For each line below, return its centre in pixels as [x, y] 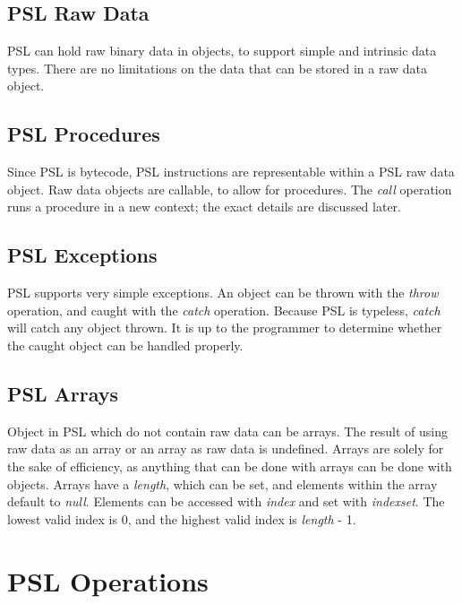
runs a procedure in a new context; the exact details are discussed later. [204, 207]
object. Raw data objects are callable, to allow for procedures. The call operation [230, 189]
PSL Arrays [63, 393]
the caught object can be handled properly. [125, 345]
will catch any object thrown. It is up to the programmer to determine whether [225, 328]
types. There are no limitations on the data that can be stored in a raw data [217, 68]
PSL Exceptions [82, 255]
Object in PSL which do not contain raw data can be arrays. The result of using [227, 431]
